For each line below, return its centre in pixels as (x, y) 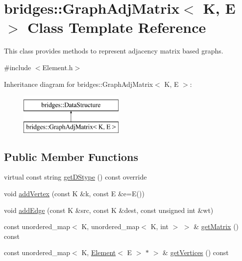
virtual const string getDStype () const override (75, 177)
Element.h (58, 67)
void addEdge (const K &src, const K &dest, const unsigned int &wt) (109, 210)
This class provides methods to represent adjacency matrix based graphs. (114, 51)
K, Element (99, 252)
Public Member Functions (71, 156)
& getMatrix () (216, 226)
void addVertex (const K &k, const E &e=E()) (74, 194)
